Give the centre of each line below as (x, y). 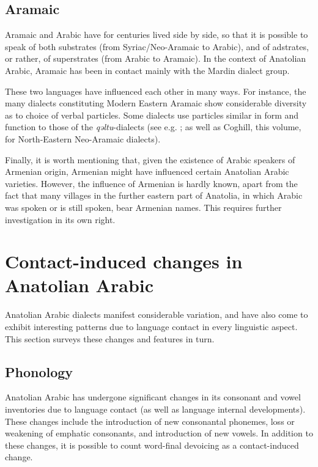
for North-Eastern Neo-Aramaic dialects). (83, 138)
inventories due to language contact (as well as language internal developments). (155, 409)
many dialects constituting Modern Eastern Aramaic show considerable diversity (156, 103)
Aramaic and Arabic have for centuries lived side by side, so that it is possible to (157, 35)
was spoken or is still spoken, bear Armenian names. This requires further (143, 207)
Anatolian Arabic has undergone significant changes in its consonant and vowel (153, 397)
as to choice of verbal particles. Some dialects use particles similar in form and (152, 115)
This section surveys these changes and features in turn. (110, 338)
